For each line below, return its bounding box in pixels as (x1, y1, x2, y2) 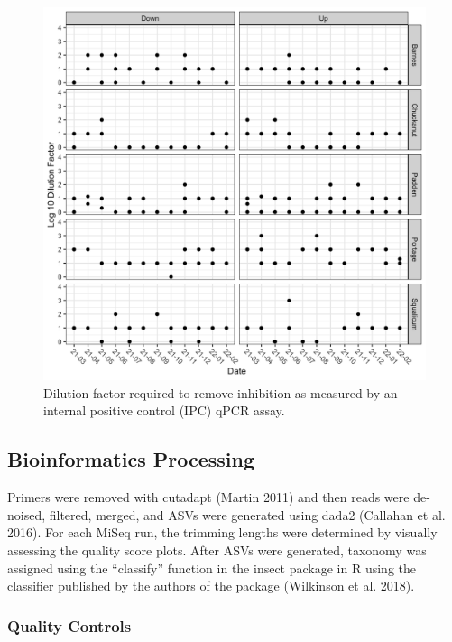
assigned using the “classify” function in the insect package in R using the (7, 558, 416, 577)
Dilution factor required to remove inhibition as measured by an (43, 383, 398, 402)
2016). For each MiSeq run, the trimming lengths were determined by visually (7, 523, 438, 542)
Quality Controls (7, 614, 132, 637)
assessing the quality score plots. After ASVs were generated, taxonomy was (7, 541, 427, 559)
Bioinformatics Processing (7, 445, 254, 473)
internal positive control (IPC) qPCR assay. (43, 401, 285, 420)
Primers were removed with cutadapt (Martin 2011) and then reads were (7, 488, 410, 507)
